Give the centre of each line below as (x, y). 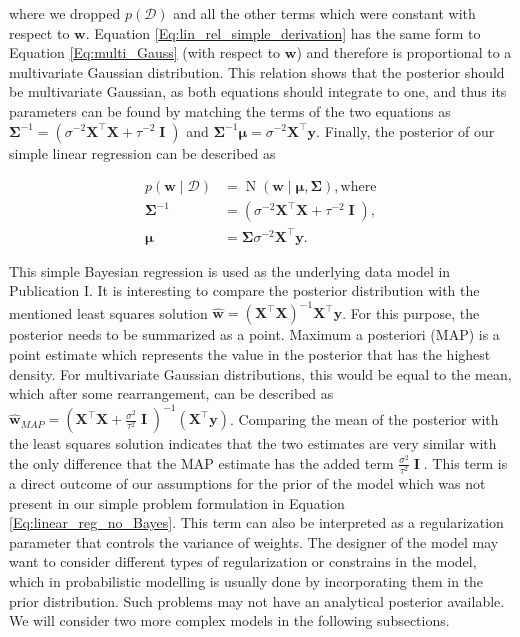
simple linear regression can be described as (142, 152)
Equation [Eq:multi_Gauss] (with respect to (145, 52)
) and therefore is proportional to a (404, 52)
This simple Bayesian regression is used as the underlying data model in (230, 270)
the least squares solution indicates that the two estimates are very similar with (253, 443)
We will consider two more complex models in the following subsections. (229, 620)
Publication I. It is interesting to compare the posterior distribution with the (244, 290)
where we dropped (65, 13)
